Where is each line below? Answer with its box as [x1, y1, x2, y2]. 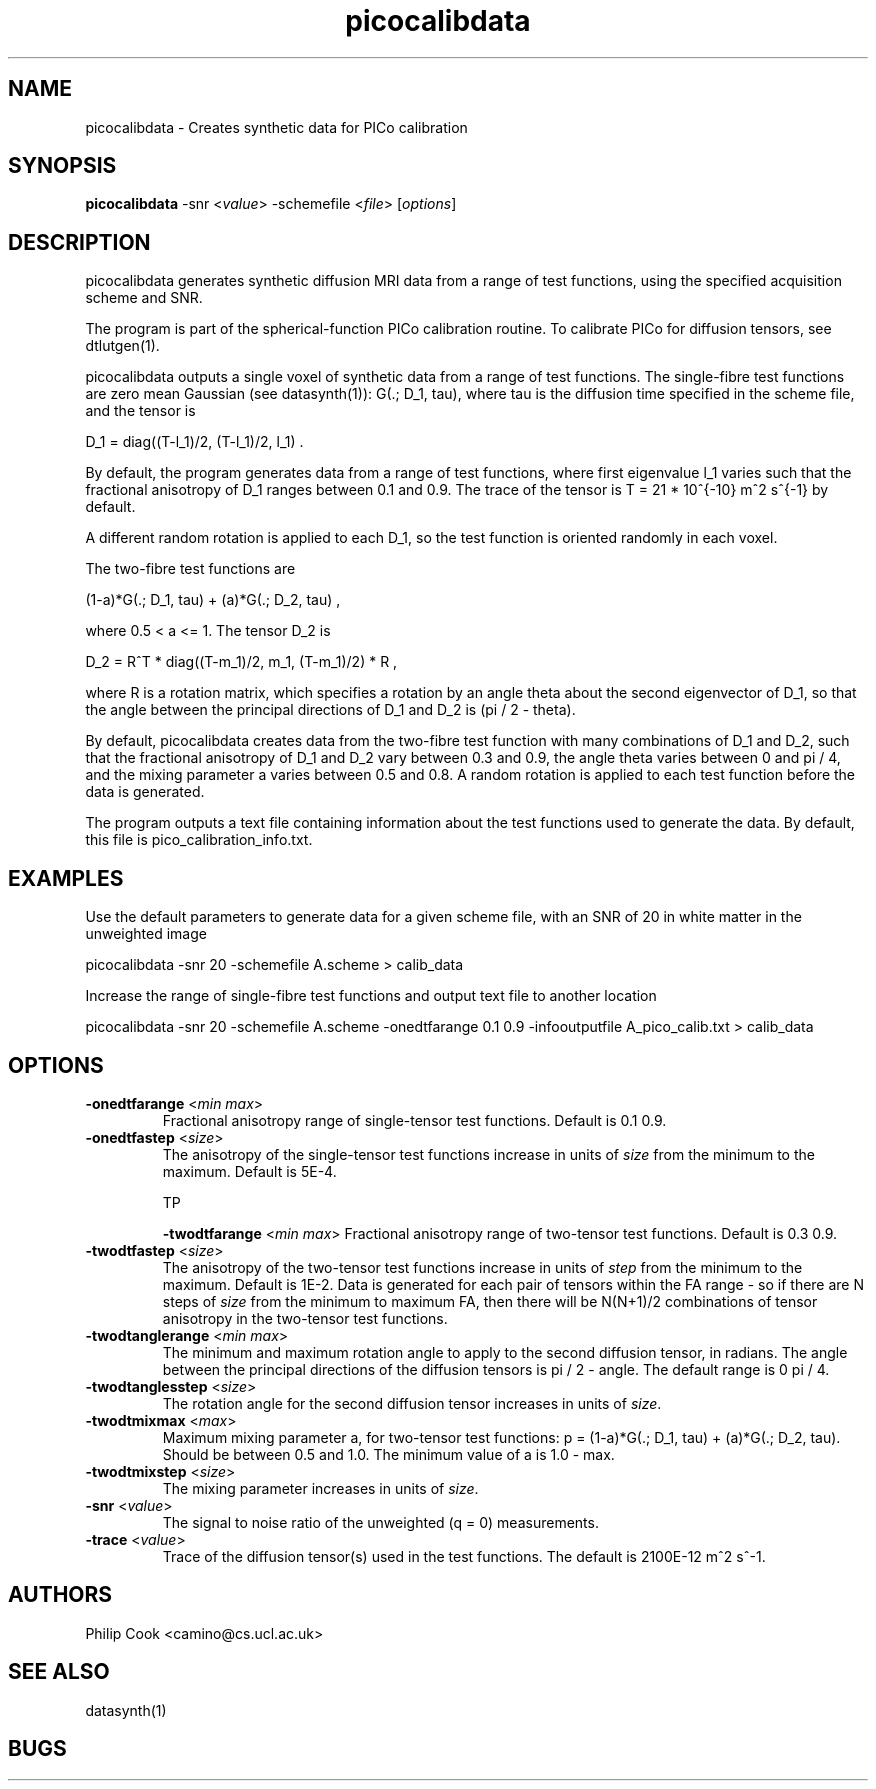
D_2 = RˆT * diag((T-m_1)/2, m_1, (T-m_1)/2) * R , [85, 653, 398, 671]
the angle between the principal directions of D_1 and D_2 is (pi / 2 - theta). [85, 701, 576, 719]
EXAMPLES [8, 865, 124, 891]
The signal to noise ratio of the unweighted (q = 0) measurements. [162, 1513, 599, 1531]
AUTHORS [8, 1582, 113, 1608]
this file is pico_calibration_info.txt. [85, 831, 313, 849]
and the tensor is [85, 402, 196, 420]
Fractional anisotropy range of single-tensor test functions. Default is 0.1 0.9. [162, 1111, 667, 1129]
